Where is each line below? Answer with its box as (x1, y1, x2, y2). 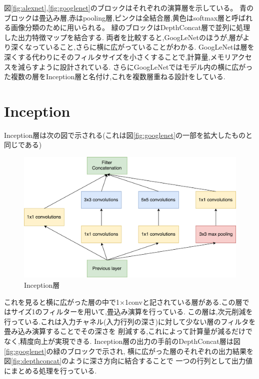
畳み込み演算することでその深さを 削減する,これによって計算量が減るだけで (4, 326, 253, 336)
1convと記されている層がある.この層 (124, 296, 242, 307)
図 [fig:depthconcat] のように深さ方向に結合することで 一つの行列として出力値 (4, 355, 252, 366)
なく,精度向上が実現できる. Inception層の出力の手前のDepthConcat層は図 (4, 336, 240, 346)
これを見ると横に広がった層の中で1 (4, 296, 119, 307)
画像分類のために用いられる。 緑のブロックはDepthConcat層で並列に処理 (10, 22, 250, 33)
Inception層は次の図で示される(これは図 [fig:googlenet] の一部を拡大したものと (4, 129, 253, 140)
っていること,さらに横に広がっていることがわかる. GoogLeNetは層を (31, 42, 254, 52)
